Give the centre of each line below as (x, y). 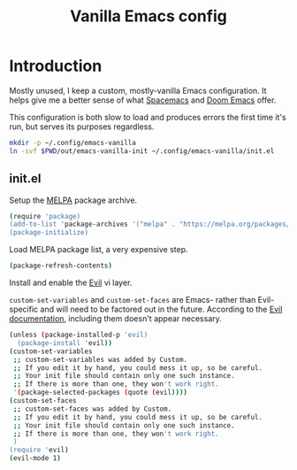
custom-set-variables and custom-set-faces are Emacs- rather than (133, 300)
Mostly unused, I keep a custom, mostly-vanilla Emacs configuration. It (138, 90)
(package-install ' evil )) (65, 343)
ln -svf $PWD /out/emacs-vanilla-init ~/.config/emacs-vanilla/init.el (142, 151)
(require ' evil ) (39, 450)
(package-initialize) (49, 233)
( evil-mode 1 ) (35, 458)
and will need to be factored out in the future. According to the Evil (161, 309)
